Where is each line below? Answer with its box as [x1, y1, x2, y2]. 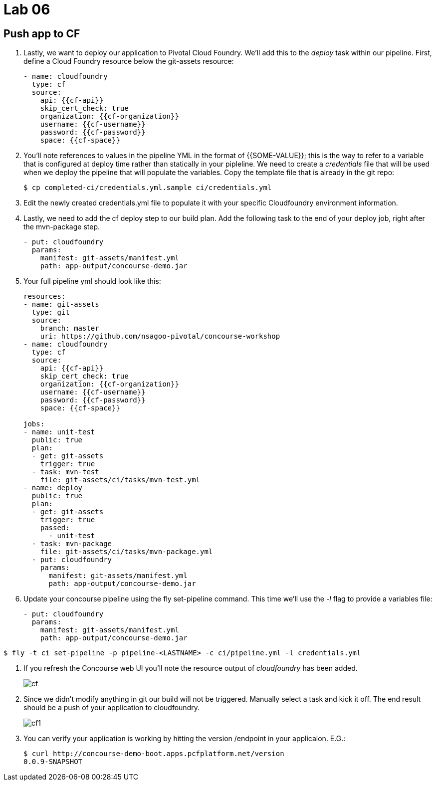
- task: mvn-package [31, 540, 112, 548]
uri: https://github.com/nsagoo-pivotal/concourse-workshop [40, 332, 280, 341]
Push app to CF [3, 27, 80, 40]
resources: [23, 292, 66, 301]
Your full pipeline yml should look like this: [23, 277, 161, 286]
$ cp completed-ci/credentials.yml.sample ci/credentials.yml [23, 184, 272, 192]
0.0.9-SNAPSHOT [23, 758, 83, 766]
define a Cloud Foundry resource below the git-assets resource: [23, 57, 234, 66]
